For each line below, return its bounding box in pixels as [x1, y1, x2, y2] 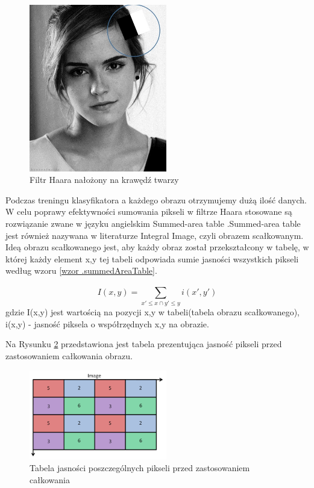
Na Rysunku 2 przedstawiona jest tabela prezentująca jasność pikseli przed [5, 338, 282, 350]
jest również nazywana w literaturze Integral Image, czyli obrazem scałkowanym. [5, 229, 304, 241]
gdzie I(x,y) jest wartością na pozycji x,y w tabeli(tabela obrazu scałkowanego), [5, 306, 300, 318]
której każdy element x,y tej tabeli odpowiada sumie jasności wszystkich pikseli [5, 252, 299, 265]
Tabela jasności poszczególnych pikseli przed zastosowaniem [30, 462, 250, 474]
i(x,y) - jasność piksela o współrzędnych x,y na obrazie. [5, 317, 209, 330]
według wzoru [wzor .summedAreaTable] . [5, 264, 157, 277]
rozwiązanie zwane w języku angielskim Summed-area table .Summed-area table [5, 217, 301, 230]
